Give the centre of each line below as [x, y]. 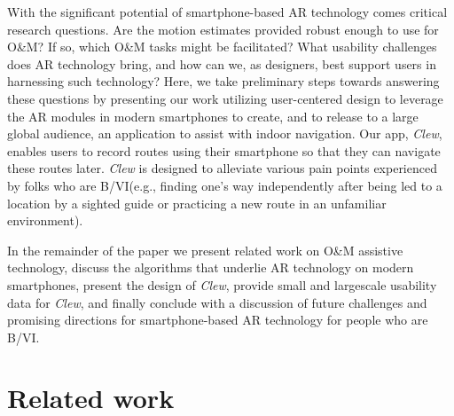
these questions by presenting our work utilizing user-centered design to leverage [225, 98]
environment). [45, 220]
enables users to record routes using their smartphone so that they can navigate [224, 150]
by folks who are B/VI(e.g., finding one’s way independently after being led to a [225, 185]
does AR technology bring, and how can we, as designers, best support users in [222, 63]
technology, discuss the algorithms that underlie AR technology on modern [211, 267]
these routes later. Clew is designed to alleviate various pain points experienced [222, 168]
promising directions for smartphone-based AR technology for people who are [218, 320]
